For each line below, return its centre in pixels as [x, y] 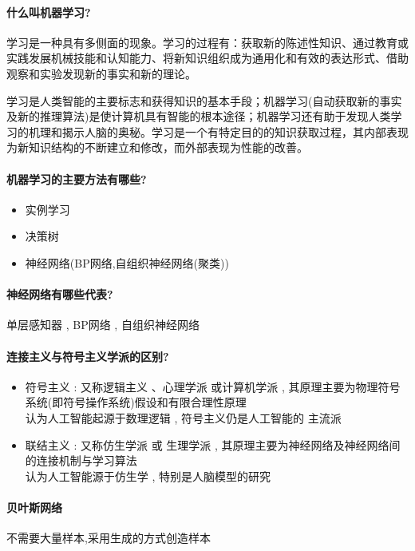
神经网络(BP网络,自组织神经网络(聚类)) [127, 262]
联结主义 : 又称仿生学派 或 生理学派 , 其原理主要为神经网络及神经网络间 [213, 444]
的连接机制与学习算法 [81, 460]
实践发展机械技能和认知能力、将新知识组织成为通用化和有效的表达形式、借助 [207, 58]
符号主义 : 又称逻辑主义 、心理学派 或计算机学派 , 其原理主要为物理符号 [213, 386]
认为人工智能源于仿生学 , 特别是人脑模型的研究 [148, 476]
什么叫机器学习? [49, 12]
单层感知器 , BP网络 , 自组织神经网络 [103, 325]
